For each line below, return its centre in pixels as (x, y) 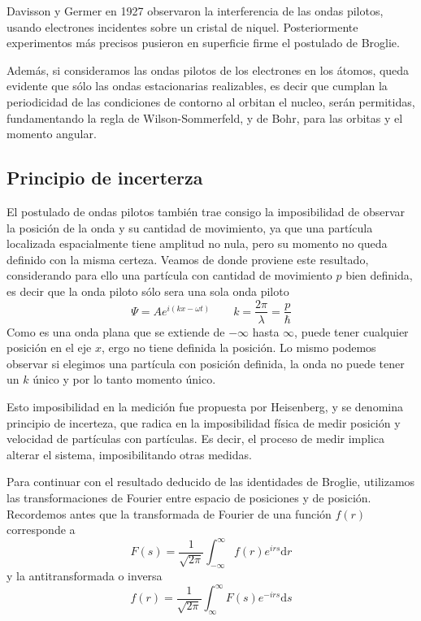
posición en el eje (49, 347)
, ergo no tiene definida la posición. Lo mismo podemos (239, 347)
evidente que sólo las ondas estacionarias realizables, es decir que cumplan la (197, 86)
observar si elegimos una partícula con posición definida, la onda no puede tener (206, 363)
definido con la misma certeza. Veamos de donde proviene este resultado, (188, 259)
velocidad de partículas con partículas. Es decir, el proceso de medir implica (196, 439)
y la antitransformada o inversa (85, 575)
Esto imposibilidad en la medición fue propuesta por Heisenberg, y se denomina (205, 406)
